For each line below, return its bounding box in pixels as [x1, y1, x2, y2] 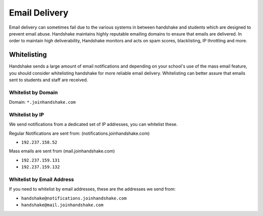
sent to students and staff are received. [9, 77, 88, 83]
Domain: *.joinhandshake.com [9, 99, 76, 105]
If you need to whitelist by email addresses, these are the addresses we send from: [9, 186, 176, 192]
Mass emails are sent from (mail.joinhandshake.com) [9, 148, 115, 154]
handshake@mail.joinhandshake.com [21, 202, 104, 208]
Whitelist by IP [9, 111, 44, 118]
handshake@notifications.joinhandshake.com [21, 195, 127, 201]
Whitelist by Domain [9, 89, 58, 96]
